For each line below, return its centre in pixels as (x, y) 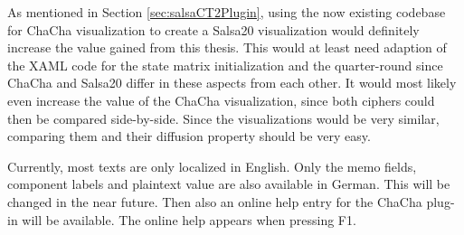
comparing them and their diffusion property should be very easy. (189, 136)
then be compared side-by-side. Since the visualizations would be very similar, (223, 118)
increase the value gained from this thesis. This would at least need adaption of (227, 47)
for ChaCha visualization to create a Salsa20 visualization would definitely (213, 29)
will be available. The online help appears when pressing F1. (189, 219)
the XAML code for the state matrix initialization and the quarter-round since (225, 65)
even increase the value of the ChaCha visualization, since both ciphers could (221, 100)
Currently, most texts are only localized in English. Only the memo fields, (212, 166)
